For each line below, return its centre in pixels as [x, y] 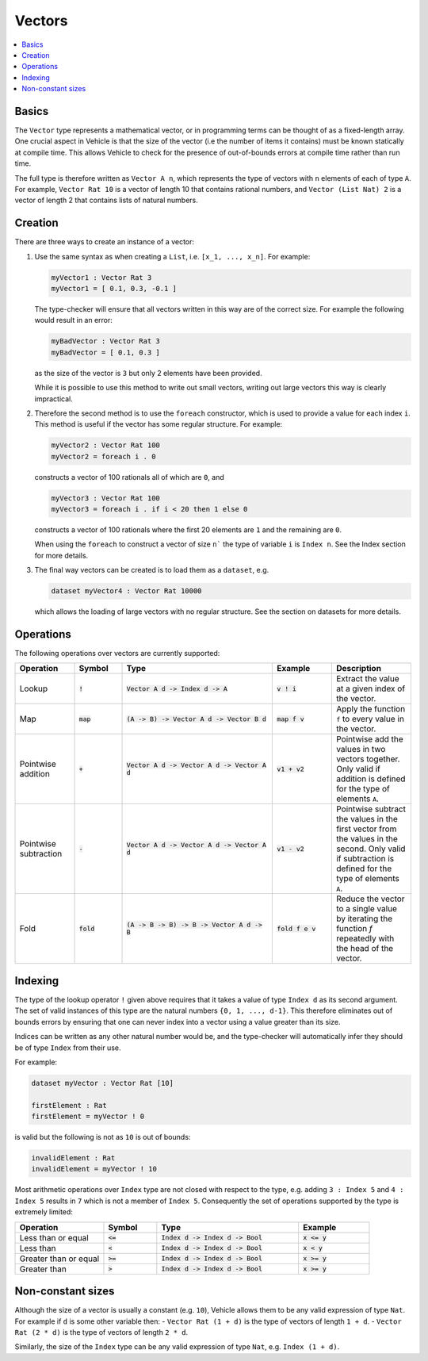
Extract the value [367, 679]
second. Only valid [371, 849]
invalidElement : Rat [73, 1158]
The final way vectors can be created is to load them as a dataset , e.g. [152, 570]
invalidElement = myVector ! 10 [94, 1169]
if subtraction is [365, 859]
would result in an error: [73, 320]
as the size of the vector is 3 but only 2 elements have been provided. [148, 373]
